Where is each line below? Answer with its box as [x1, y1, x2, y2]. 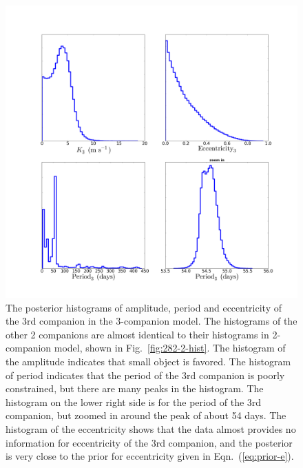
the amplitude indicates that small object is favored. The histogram [6, 354, 291, 368]
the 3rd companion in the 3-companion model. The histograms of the [6, 314, 297, 328]
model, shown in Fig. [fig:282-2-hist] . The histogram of [54, 340, 286, 355]
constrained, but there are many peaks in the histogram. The [6, 381, 264, 396]
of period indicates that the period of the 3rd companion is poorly [6, 367, 285, 382]
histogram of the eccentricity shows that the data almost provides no [6, 421, 296, 436]
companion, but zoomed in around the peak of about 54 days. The [6, 408, 286, 423]
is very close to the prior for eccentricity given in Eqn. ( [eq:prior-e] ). [6, 449, 294, 463]
